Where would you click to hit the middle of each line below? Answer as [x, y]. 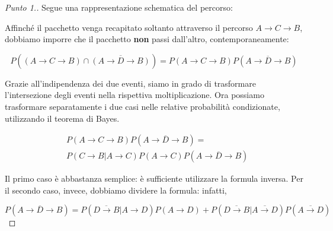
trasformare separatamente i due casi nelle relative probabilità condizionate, [143, 106]
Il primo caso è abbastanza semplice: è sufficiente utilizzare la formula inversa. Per [154, 178]
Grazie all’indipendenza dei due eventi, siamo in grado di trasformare [130, 83]
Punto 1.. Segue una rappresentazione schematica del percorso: [119, 7]
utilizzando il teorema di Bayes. [62, 118]
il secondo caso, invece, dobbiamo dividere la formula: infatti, [116, 190]
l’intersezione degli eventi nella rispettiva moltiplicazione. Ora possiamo [135, 95]
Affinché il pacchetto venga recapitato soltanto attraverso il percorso [129, 27]
